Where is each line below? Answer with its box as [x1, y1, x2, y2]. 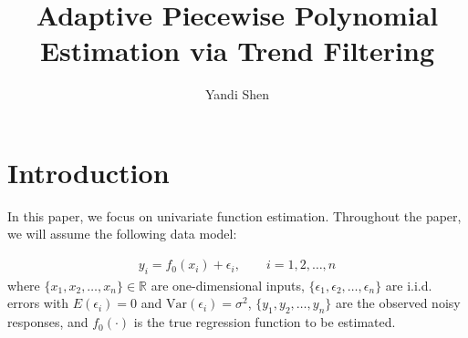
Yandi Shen [204, 85, 270, 104]
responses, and [7, 312, 88, 332]
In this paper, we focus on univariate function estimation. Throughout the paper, [7, 206, 462, 225]
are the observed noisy [335, 293, 461, 312]
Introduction [7, 153, 170, 190]
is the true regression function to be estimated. [133, 312, 396, 332]
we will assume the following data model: [7, 224, 237, 243]
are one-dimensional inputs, [151, 275, 305, 294]
